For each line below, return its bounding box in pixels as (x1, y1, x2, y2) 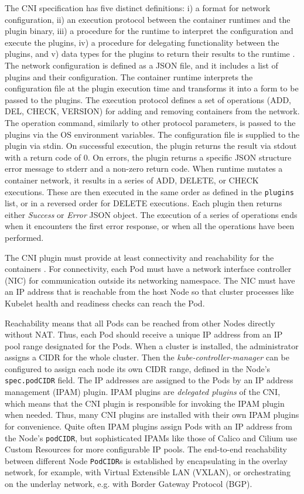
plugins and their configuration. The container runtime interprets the (5, 70, 253, 83)
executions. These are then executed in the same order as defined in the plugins (5, 185, 294, 197)
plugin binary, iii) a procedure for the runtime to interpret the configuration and (5, 25, 293, 37)
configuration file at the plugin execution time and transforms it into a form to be (5, 82, 299, 94)
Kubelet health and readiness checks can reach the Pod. (5, 297, 205, 309)
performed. (5, 231, 44, 243)
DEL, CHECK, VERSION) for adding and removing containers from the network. (5, 105, 300, 117)
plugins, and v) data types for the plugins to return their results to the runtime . (5, 47, 295, 60)
